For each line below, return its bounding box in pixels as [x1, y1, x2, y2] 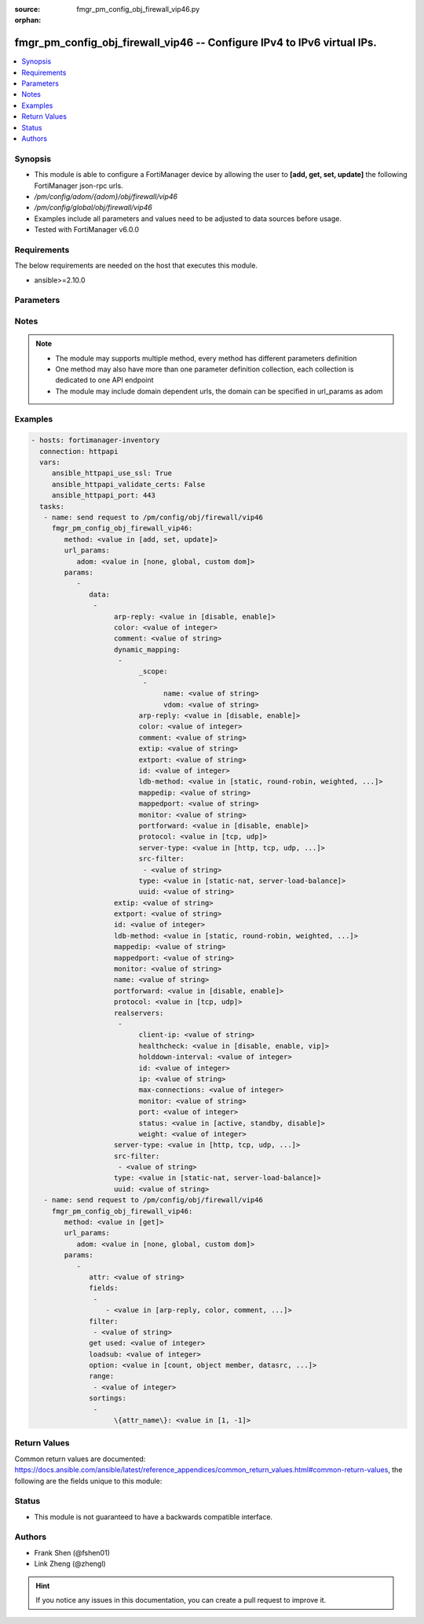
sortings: [89, 1393, 127, 1403]
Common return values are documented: [14, 1454, 146, 1463]
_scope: [138, 667, 168, 676]
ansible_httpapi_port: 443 [51, 491, 156, 500]
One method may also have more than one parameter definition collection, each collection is [55, 364, 354, 374]
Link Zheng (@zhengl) [34, 1559, 106, 1569]
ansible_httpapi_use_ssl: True [51, 469, 173, 478]
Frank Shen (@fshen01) [34, 1548, 110, 1557]
